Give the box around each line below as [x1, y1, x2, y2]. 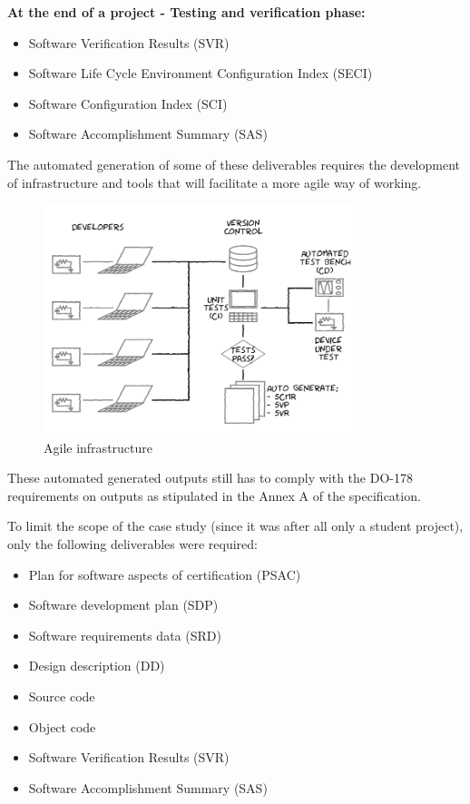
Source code [28, 686, 95, 705]
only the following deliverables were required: [7, 534, 258, 553]
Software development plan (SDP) [28, 595, 219, 614]
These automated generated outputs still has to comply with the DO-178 [7, 468, 413, 487]
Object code [28, 717, 96, 736]
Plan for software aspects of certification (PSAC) [28, 564, 301, 583]
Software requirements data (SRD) [28, 625, 221, 644]
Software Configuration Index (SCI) [28, 93, 228, 113]
